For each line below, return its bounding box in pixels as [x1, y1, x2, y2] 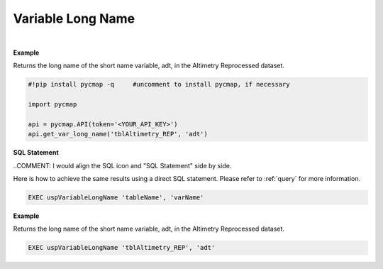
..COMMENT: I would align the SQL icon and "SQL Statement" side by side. [13, 161, 232, 170]
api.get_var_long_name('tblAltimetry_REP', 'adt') [28, 130, 209, 138]
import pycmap [28, 100, 77, 109]
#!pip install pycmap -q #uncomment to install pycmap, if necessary [28, 80, 290, 89]
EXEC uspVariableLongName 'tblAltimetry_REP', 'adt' [28, 243, 216, 252]
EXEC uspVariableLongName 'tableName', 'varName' [28, 194, 204, 202]
